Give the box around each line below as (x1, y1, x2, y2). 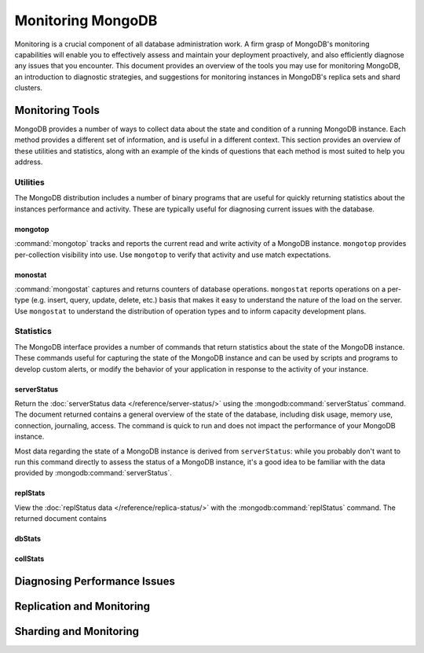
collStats (14, 554, 45, 563)
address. (14, 157, 43, 167)
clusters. (14, 83, 43, 93)
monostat (14, 270, 47, 279)
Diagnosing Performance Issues (14, 574, 176, 588)
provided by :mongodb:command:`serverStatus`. (14, 468, 172, 478)
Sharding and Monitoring (14, 625, 140, 638)
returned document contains (14, 514, 108, 523)
